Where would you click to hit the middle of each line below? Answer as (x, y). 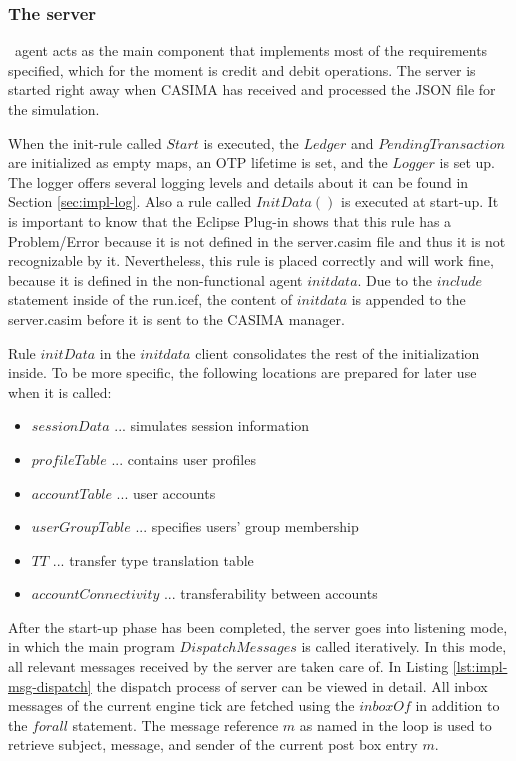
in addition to (457, 705)
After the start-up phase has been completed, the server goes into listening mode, (258, 626)
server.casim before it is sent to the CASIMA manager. (176, 318)
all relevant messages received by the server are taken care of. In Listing (228, 666)
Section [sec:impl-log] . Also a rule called (130, 201)
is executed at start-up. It (420, 201)
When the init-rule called (85, 142)
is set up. (467, 162)
